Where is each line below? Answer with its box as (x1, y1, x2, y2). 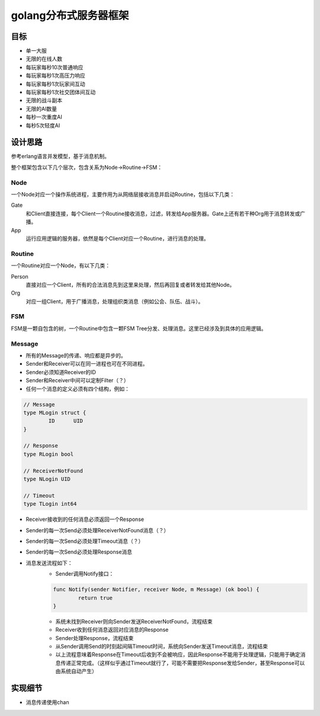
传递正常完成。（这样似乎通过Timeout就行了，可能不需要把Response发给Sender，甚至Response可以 (60, 659, 305, 666)
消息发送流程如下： (25, 559, 73, 566)
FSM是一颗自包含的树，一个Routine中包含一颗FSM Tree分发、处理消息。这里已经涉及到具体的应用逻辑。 (11, 325, 267, 332)
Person (11, 273, 29, 280)
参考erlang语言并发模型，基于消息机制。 (11, 153, 110, 160)
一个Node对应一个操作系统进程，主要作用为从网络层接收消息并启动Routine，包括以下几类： (11, 191, 235, 198)
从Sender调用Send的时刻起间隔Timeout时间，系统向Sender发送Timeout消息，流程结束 (55, 643, 268, 650)
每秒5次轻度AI (25, 122, 60, 129)
